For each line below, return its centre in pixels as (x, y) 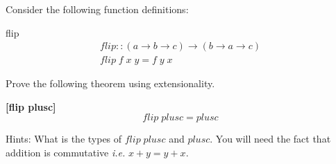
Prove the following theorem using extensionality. (110, 83)
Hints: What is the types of (64, 139)
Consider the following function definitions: (97, 9)
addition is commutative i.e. (66, 153)
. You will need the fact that (270, 139)
